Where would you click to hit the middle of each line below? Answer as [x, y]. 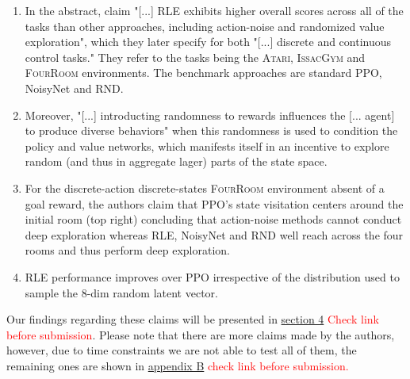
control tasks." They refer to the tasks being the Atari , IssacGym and [195, 57]
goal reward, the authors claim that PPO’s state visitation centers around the [214, 203]
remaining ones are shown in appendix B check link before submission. [178, 365]
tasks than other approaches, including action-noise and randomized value [205, 26]
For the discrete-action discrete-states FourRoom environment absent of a [205, 188]
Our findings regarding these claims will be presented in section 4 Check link [193, 319]
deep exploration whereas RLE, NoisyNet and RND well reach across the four [214, 234]
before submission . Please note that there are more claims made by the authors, [201, 334]
